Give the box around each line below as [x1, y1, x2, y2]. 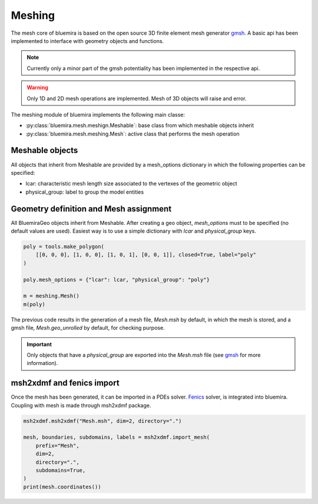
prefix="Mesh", [35, 442, 79, 449]
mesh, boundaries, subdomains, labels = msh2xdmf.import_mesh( [23, 434, 210, 441]
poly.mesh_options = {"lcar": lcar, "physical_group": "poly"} [23, 276, 210, 283]
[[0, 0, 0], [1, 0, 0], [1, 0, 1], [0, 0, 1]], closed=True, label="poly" [35, 251, 256, 258]
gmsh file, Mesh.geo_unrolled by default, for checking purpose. [11, 324, 165, 331]
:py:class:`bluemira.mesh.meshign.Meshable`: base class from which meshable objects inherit [25, 122, 254, 129]
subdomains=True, [35, 467, 86, 473]
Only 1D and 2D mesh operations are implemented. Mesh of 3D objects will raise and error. [26, 95, 247, 102]
